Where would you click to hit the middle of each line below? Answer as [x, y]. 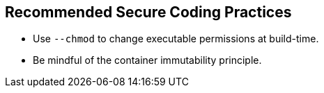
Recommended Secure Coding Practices [148, 12]
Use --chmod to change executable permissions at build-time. [176, 39]
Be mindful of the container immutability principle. [147, 60]
